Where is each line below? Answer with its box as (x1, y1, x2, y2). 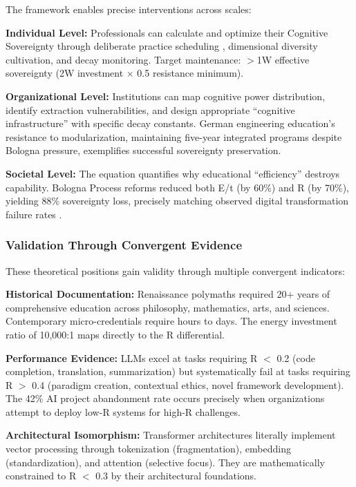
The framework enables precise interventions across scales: (6, 2, 252, 16)
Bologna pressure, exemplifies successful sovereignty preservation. (6, 143, 281, 157)
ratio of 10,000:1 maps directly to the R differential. (6, 327, 225, 341)
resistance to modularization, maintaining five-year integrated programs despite (6, 129, 342, 144)
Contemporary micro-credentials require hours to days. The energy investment (6, 314, 337, 328)
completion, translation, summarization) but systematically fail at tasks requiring (6, 364, 350, 379)
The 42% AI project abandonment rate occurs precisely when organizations (6, 391, 325, 405)
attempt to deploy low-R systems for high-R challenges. (6, 404, 241, 419)
